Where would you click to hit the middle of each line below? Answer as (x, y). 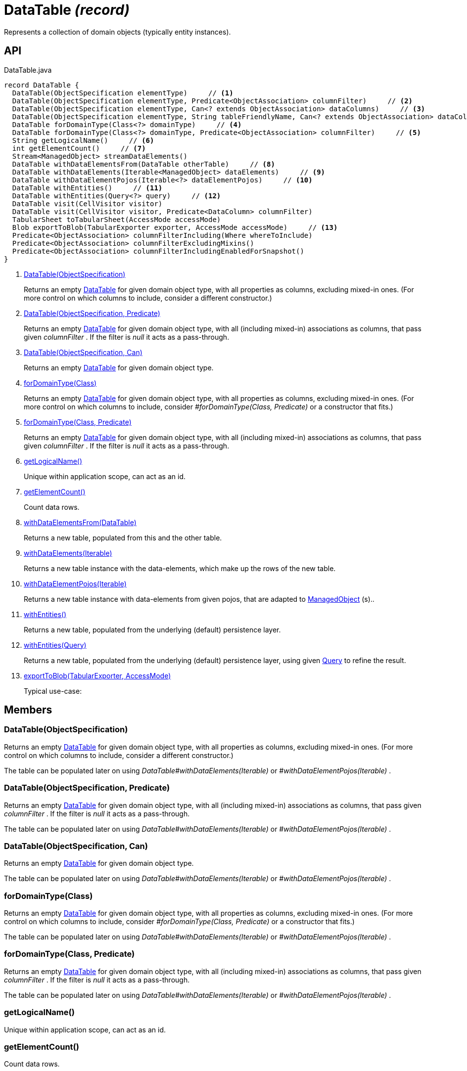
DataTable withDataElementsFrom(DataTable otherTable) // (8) (143, 164)
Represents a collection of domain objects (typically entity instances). (117, 32)
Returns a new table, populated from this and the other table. (123, 537)
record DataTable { (42, 85)
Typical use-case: (53, 691)
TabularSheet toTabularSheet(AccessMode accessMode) (117, 219)
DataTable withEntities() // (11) (87, 188)
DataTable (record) (67, 10)
